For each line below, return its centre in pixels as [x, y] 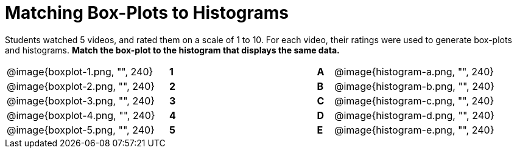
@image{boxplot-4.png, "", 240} [81, 115]
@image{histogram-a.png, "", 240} [414, 71]
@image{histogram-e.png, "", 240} [414, 130]
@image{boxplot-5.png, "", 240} [81, 130]
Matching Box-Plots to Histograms [147, 13]
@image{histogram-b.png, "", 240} [414, 86]
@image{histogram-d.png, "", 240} [414, 115]
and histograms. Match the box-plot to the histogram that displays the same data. [172, 50]
